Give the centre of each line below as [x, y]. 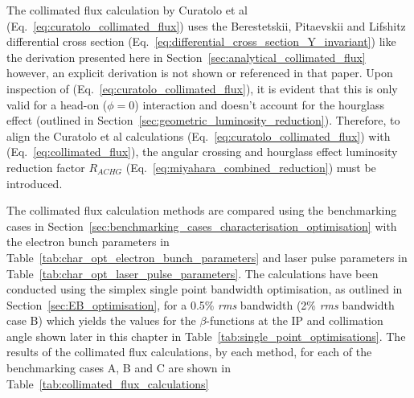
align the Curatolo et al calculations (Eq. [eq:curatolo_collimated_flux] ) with [199, 135]
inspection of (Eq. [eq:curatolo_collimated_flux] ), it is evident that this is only [202, 88]
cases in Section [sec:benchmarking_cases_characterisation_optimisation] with [202, 226]
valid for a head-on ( [57, 104]
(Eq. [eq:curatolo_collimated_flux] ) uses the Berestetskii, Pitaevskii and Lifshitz [206, 25]
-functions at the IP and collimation [295, 320]
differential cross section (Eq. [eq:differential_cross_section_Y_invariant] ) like [201, 41]
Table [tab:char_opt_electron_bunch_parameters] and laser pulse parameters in [207, 257]
